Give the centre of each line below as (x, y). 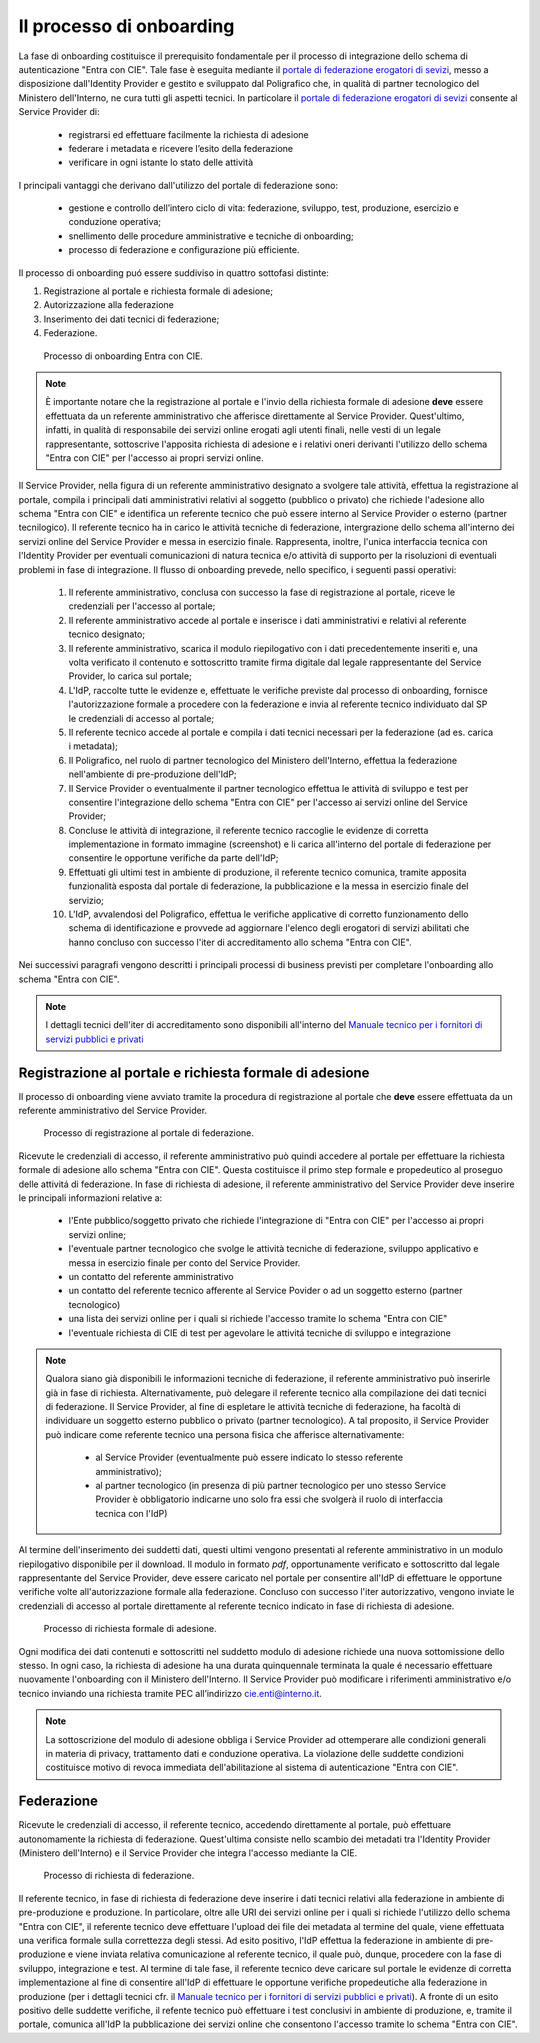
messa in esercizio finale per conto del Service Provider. (184, 1262)
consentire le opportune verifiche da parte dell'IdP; (173, 858)
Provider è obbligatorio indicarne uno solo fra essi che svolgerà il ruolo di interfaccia (269, 1499)
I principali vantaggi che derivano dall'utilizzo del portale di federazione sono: (178, 185)
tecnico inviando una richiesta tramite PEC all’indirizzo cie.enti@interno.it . (170, 1693)
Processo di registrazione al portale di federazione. (149, 1133)
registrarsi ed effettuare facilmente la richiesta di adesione (188, 134)
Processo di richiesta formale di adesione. (130, 1629)
